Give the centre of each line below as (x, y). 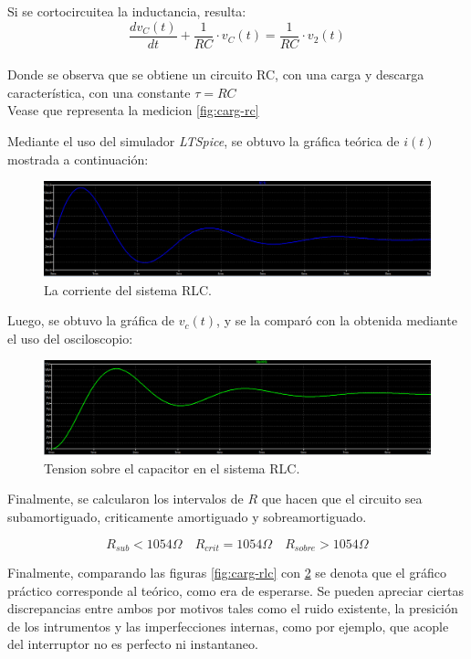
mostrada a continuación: (78, 159)
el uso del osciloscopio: (70, 338)
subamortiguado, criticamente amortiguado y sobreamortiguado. (187, 517)
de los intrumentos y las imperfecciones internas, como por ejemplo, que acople (228, 626)
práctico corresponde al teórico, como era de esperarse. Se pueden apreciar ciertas (235, 590)
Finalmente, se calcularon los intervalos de (126, 499)
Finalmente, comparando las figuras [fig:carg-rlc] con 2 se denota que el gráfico (227, 573)
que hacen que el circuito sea (342, 499)
